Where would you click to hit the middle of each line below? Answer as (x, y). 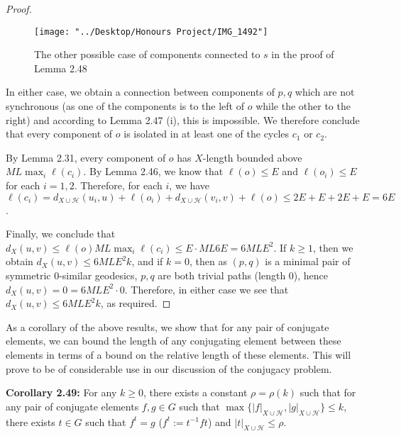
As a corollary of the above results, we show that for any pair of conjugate (167, 326)
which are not (325, 92)
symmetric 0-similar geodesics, (72, 275)
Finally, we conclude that (61, 234)
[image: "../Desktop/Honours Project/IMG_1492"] (151, 32)
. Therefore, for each (118, 185)
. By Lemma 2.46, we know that (153, 171)
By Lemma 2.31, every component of (86, 157)
